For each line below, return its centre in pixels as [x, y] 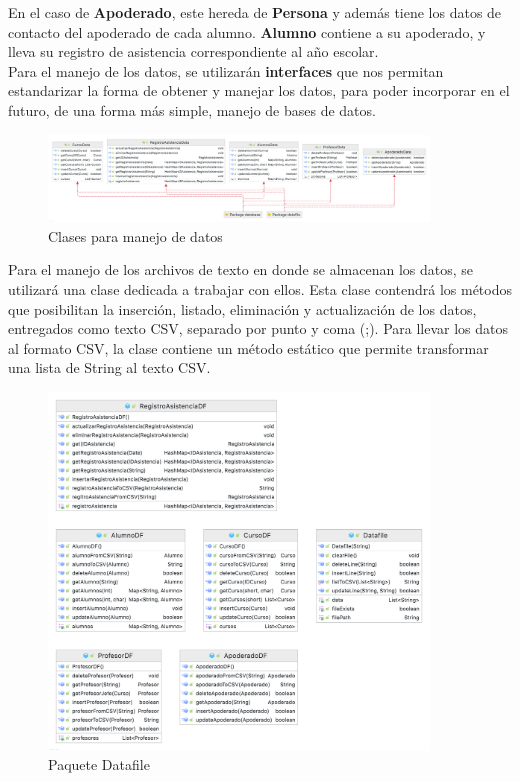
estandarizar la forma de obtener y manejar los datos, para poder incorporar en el [259, 90]
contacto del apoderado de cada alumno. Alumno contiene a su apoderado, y [247, 31]
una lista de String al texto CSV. [109, 367]
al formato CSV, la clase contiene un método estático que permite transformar [248, 347]
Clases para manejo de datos [135, 235]
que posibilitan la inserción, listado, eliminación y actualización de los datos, [242, 308]
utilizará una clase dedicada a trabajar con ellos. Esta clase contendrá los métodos [260, 288]
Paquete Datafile [99, 764]
